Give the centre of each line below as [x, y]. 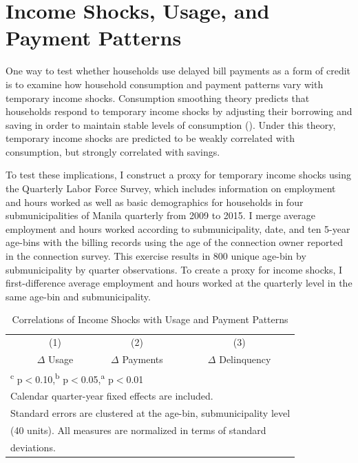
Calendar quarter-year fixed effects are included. [112, 396]
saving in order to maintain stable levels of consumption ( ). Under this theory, [171, 124]
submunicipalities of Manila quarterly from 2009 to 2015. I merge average [160, 215]
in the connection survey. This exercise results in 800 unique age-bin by [156, 256]
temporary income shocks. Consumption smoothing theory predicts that [158, 97]
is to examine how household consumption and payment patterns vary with [165, 84]
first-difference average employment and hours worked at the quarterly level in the [179, 283]
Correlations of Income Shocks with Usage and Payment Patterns [150, 319]
